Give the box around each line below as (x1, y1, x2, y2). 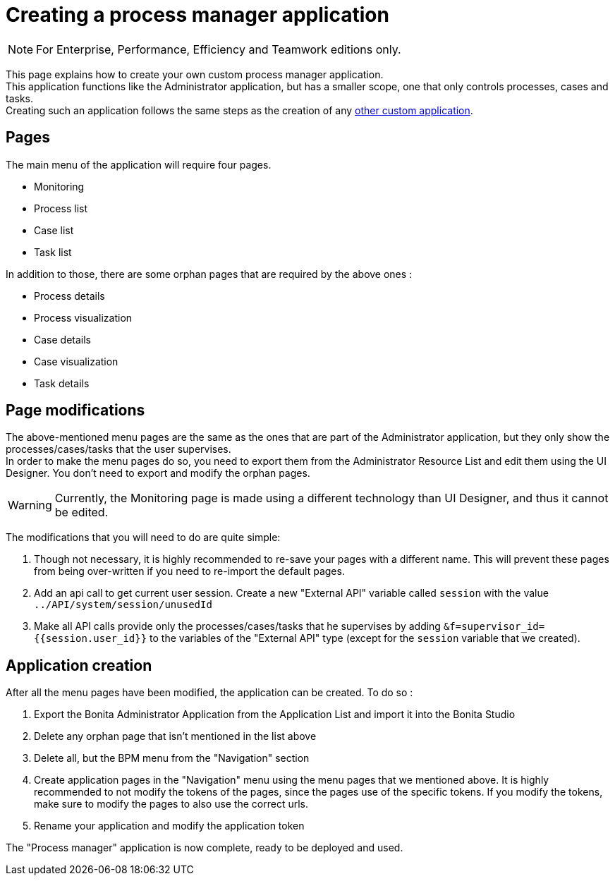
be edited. (54, 505, 109, 520)
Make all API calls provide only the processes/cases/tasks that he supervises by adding (34, 620, 441, 633)
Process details (34, 289, 105, 302)
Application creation (6, 656, 152, 674)
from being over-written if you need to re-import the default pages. (34, 565, 345, 578)
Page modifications (6, 401, 145, 420)
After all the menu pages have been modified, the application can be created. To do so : (6, 686, 413, 699)
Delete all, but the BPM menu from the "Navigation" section (34, 752, 310, 765)
